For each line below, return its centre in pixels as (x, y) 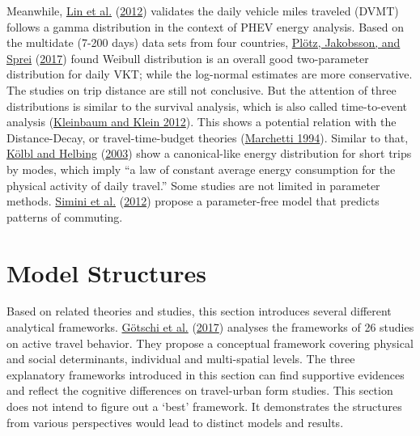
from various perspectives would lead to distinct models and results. (175, 422)
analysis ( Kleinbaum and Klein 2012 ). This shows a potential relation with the (202, 122)
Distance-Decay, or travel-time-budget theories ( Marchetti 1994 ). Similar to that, (208, 137)
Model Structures (106, 272)
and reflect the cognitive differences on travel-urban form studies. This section (200, 390)
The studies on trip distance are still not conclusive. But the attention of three (202, 89)
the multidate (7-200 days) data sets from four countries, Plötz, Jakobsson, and (204, 42)
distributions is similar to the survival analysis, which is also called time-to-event (207, 106)
